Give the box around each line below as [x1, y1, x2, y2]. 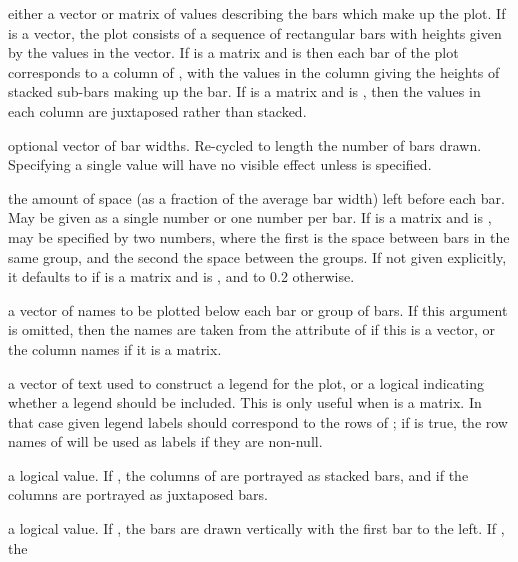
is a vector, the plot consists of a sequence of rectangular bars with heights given [8, 22, 502, 43]
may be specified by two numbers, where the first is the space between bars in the [8, 226, 510, 247]
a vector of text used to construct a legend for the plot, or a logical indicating [8, 372, 484, 393]
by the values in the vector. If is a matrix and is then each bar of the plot [8, 42, 459, 63]
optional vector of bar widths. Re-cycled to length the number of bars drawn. [8, 134, 482, 155]
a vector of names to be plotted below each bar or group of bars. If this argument [8, 299, 508, 320]
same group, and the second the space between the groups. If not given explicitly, [8, 246, 507, 267]
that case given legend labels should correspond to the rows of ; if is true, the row [8, 411, 508, 432]
